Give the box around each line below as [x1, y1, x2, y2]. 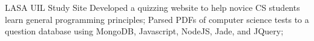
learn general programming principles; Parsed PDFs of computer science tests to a [5, 13, 309, 25]
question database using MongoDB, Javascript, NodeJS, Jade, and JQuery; [5, 25, 284, 37]
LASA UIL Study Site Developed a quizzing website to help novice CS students [5, 1, 300, 13]
